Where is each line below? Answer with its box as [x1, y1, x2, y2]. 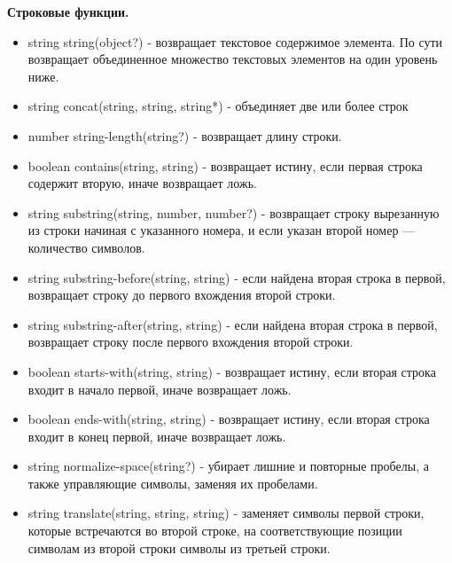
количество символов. [27, 238, 145, 256]
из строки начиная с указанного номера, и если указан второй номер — [27, 221, 416, 239]
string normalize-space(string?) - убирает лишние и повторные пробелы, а [27, 457, 429, 475]
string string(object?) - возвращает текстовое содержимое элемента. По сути [27, 32, 443, 51]
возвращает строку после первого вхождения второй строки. [27, 332, 354, 351]
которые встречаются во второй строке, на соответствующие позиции [27, 521, 402, 540]
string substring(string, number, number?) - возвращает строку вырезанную [27, 203, 440, 222]
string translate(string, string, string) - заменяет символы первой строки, [27, 504, 425, 522]
